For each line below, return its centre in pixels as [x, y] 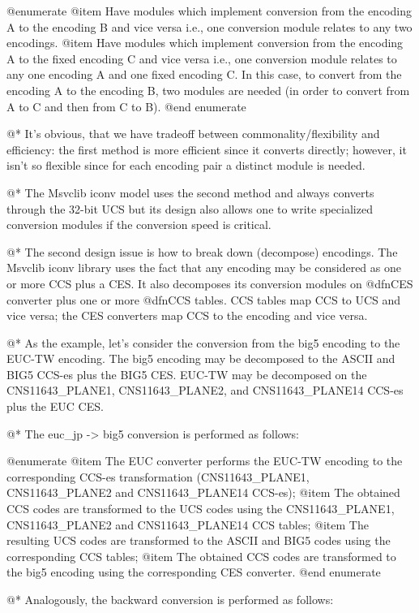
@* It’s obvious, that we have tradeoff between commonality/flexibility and [193, 134]
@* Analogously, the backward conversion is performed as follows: [170, 599]
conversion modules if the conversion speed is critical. [139, 224]
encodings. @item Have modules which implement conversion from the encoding [205, 43]
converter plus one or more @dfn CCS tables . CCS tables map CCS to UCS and [204, 299]
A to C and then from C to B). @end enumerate [126, 106]
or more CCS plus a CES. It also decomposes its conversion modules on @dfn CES [210, 283]
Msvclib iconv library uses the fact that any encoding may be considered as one [204, 268]
